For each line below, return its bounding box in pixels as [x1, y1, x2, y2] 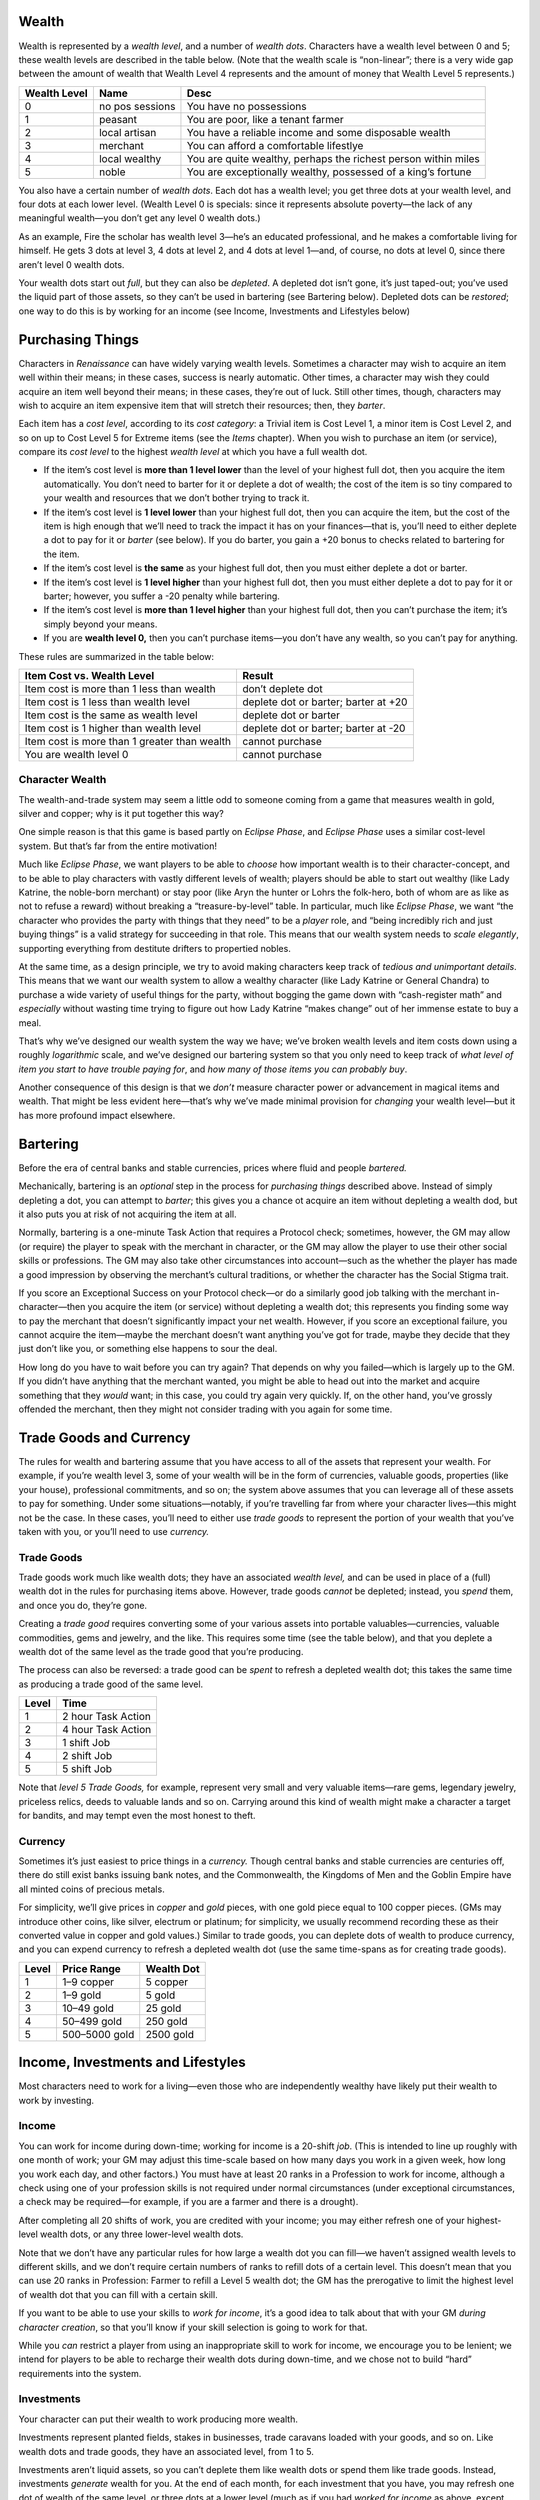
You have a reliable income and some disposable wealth [186, 125, 451, 139]
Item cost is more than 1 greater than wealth [24, 734, 232, 748]
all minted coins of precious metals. [18, 1883, 165, 1895]
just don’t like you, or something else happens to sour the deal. [18, 1343, 278, 1355]
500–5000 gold [61, 2027, 135, 2041]
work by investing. [18, 2094, 95, 2106]
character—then [18, 1301, 86, 1313]
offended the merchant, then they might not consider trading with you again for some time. [18, 1403, 393, 1415]
